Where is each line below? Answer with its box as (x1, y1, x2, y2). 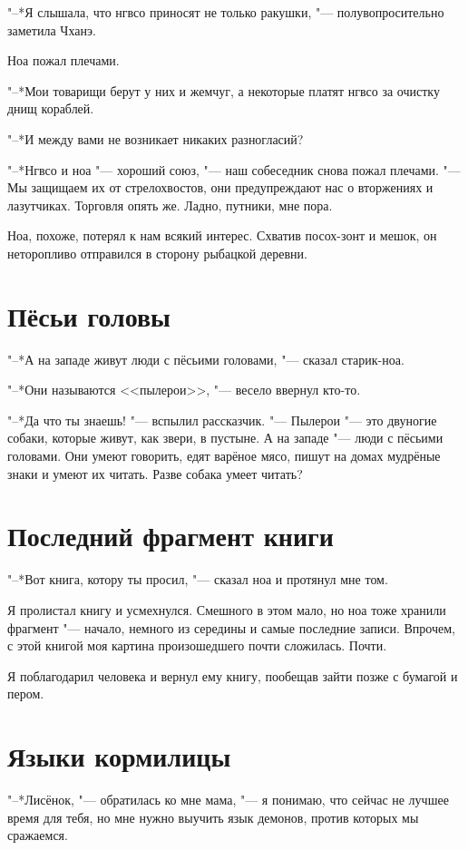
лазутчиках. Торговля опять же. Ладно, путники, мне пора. (7, 195, 333, 214)
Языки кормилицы (7, 738, 231, 775)
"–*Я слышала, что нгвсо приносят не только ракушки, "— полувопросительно (7, 3, 444, 21)
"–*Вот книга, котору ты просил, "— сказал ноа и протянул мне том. (7, 570, 388, 589)
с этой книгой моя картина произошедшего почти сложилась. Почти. (7, 636, 387, 655)
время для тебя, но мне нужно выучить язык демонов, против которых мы (7, 807, 419, 826)
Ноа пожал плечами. (7, 51, 120, 70)
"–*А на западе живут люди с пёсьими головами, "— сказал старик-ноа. (7, 349, 405, 368)
